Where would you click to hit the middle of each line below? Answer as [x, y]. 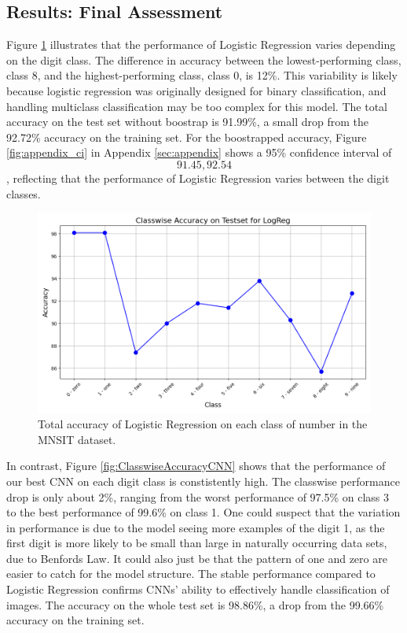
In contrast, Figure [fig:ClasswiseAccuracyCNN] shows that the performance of [196, 466]
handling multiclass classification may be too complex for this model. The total [197, 106]
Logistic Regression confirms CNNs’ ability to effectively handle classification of [198, 589]
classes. [24, 193]
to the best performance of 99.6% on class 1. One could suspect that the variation [203, 512]
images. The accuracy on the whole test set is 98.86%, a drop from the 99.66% [195, 604]
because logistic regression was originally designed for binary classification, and [196, 90]
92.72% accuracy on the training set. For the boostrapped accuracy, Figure [187, 137]
